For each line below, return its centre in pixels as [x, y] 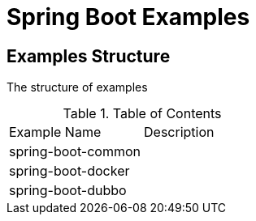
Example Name [55, 132]
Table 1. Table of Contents [142, 114]
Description [179, 132]
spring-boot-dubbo [68, 191]
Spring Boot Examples [128, 17]
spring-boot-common [75, 152]
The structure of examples [77, 87]
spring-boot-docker [69, 171]
